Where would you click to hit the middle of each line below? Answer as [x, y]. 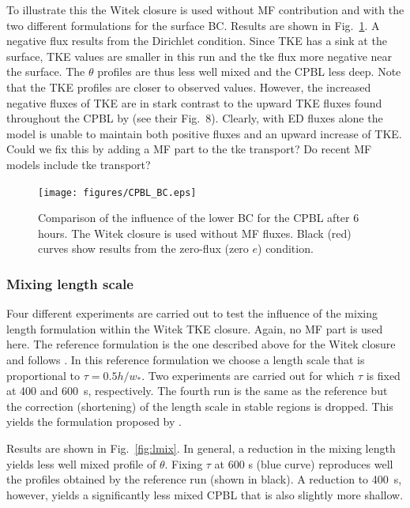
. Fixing [184, 463]
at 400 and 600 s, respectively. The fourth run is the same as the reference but [197, 391]
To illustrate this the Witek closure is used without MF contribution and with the [205, 9]
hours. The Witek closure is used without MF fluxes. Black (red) [195, 233]
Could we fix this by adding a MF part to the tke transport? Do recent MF [189, 149]
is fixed [383, 375]
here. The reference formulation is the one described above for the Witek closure [201, 344]
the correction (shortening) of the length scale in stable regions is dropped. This [200, 406]
